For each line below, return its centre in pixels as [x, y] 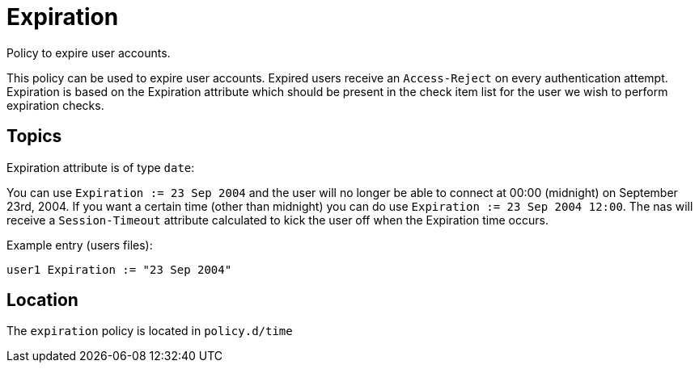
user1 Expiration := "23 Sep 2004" [119, 269]
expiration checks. [55, 105]
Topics [34, 136]
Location [42, 300]
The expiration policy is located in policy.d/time [150, 331]
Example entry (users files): [80, 245]
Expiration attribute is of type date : [101, 167]
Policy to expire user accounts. [89, 52]
